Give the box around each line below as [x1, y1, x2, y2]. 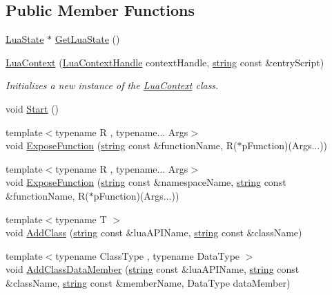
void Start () [6, 101, 59, 115]
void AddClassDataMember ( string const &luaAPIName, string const [6, 262, 300, 276]
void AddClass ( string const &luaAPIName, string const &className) [6, 225, 302, 240]
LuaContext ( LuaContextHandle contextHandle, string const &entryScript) [6, 55, 324, 69]
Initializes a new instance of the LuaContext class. [6, 78, 219, 93]
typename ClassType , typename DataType [55, 248, 240, 263]
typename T [55, 211, 107, 226]
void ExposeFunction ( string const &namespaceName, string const [6, 175, 286, 189]
